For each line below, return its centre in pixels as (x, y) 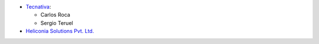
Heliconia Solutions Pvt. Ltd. (60, 31)
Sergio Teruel (57, 23)
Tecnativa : (38, 7)
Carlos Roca (55, 15)
